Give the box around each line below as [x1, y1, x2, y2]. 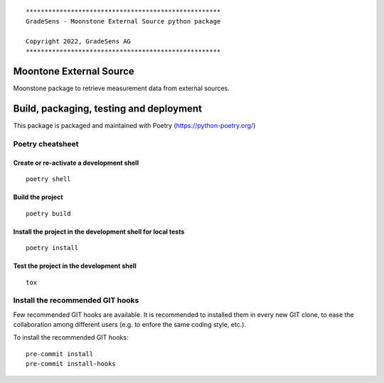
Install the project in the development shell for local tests [13, 227, 185, 236]
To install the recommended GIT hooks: [13, 333, 129, 342]
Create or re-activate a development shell [13, 158, 139, 167]
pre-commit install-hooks [26, 360, 117, 368]
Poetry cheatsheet [13, 139, 79, 149]
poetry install [26, 244, 79, 252]
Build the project [13, 193, 63, 202]
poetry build [26, 210, 71, 217]
